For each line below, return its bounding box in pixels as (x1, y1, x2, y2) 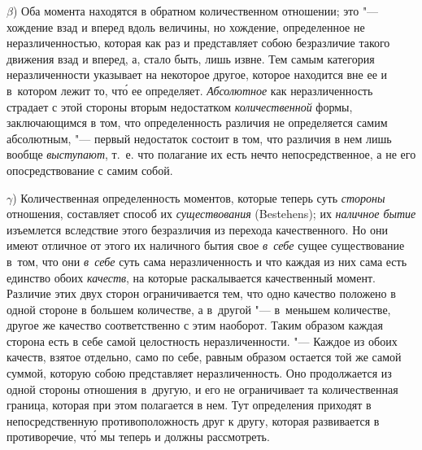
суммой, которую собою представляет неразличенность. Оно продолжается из (7, 365, 392, 382)
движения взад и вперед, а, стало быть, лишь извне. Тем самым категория (7, 50, 375, 67)
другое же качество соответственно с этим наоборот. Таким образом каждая (7, 317, 383, 334)
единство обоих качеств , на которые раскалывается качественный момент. (7, 269, 376, 286)
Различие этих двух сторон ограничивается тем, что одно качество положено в (7, 285, 396, 302)
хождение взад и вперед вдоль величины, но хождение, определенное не (7, 18, 365, 35)
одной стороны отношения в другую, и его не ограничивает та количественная (7, 380, 398, 397)
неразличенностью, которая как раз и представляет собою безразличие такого (7, 34, 390, 51)
